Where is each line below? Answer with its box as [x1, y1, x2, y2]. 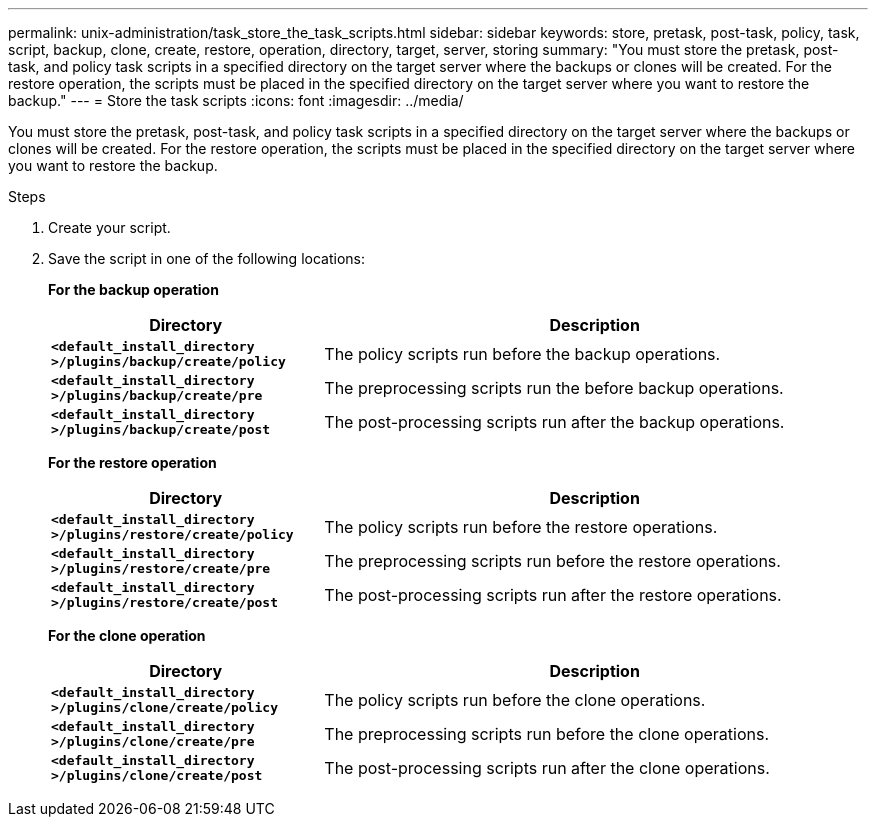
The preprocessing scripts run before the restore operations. [324, 551, 781, 571]
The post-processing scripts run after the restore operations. [324, 585, 782, 605]
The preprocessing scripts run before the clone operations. [324, 724, 769, 744]
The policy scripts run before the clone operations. [324, 690, 706, 710]
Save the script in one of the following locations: [48, 250, 365, 267]
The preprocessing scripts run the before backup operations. [324, 378, 784, 398]
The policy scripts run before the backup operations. [324, 344, 721, 364]
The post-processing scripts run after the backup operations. [324, 412, 785, 432]
